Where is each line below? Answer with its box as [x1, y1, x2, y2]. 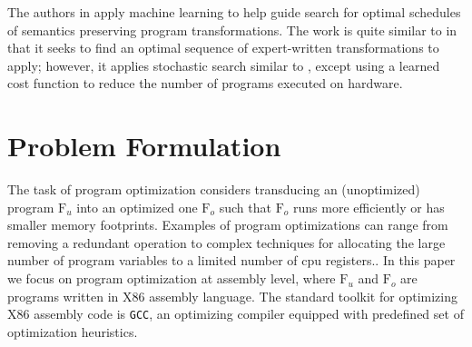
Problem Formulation [7, 127, 281, 164]
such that [219, 197, 271, 216]
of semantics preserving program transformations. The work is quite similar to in [7, 20, 457, 39]
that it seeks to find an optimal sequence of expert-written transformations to [7, 38, 439, 57]
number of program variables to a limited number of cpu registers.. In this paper [7, 251, 456, 270]
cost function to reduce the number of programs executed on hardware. [7, 74, 403, 93]
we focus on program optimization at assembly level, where [7, 269, 336, 288]
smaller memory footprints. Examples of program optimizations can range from [7, 215, 448, 234]
